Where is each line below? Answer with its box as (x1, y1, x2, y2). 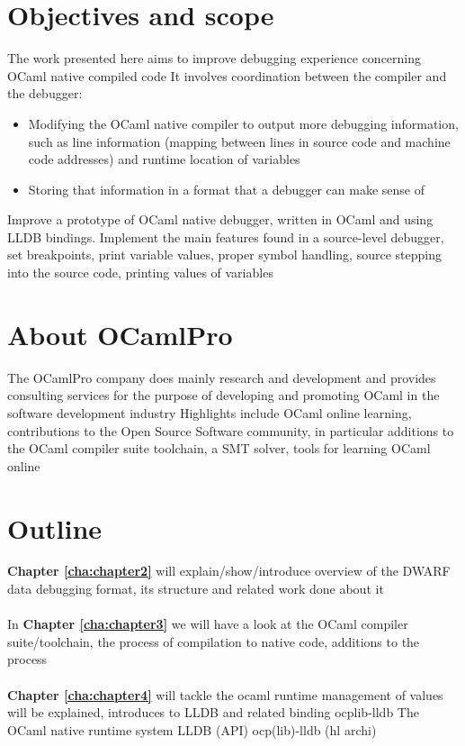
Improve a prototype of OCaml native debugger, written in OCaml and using (7, 210, 434, 229)
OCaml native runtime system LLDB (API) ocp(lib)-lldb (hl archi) (7, 720, 377, 739)
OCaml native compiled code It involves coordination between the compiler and (7, 66, 447, 85)
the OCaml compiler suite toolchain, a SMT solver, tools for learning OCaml (7, 439, 431, 458)
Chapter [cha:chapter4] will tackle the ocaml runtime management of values (7, 685, 443, 704)
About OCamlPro (7, 315, 233, 352)
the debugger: (7, 84, 83, 103)
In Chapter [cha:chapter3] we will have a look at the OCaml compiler (7, 614, 408, 633)
